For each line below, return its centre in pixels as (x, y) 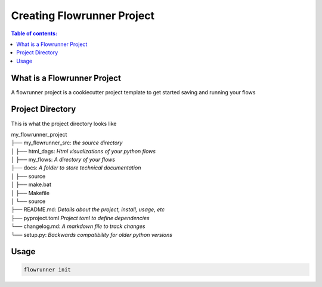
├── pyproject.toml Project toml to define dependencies (80, 218)
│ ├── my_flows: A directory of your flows (63, 160)
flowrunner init (47, 269)
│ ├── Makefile (30, 193)
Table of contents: (34, 33)
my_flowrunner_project (39, 134)
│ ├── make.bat (31, 184)
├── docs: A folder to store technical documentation (76, 168)
